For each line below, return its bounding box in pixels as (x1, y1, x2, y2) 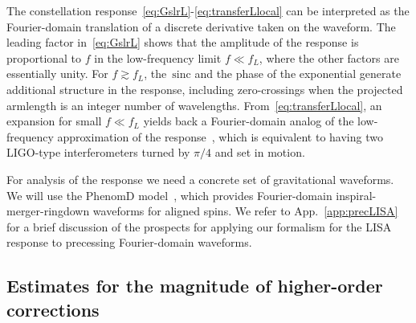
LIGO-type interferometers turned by (6, 144, 190, 161)
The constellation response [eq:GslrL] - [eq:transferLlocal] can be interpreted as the (6, 2, 410, 18)
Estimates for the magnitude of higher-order (6, 273, 383, 298)
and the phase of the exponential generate (194, 65, 402, 82)
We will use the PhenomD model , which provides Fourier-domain (6, 186, 332, 203)
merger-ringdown (6, 202, 90, 219)
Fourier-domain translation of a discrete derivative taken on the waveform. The (6, 18, 396, 35)
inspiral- (336, 186, 377, 203)
